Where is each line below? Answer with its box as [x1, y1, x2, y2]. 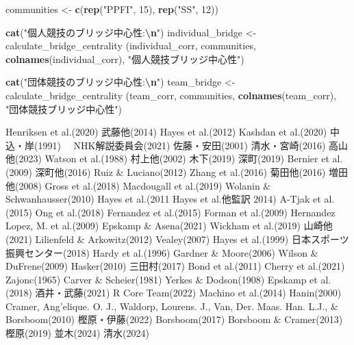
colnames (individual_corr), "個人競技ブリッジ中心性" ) [5, 51, 244, 66]
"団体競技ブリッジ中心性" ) [5, 101, 122, 116]
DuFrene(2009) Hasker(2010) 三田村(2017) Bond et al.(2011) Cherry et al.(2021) [5, 259, 345, 273]
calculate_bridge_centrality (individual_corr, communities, [5, 38, 256, 53]
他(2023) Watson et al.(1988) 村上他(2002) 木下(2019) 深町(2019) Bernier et [5, 151, 329, 166]
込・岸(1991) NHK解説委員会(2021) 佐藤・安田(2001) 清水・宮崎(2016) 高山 [5, 138, 349, 152]
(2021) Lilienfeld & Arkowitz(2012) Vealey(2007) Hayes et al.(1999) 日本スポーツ [5, 231, 349, 246]
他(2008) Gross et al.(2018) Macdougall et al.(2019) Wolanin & [5, 178, 271, 192]
